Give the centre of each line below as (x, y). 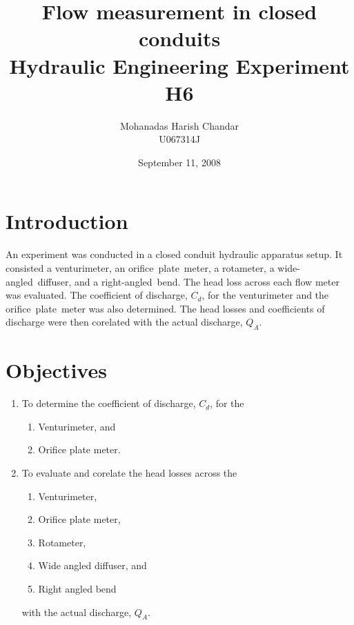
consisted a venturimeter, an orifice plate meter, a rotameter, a (140, 268)
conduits (179, 38)
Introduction (67, 221)
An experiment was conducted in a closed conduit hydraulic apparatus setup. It (174, 254)
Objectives (56, 370)
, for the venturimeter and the (265, 295)
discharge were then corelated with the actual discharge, (124, 322)
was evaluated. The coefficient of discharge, (97, 295)
